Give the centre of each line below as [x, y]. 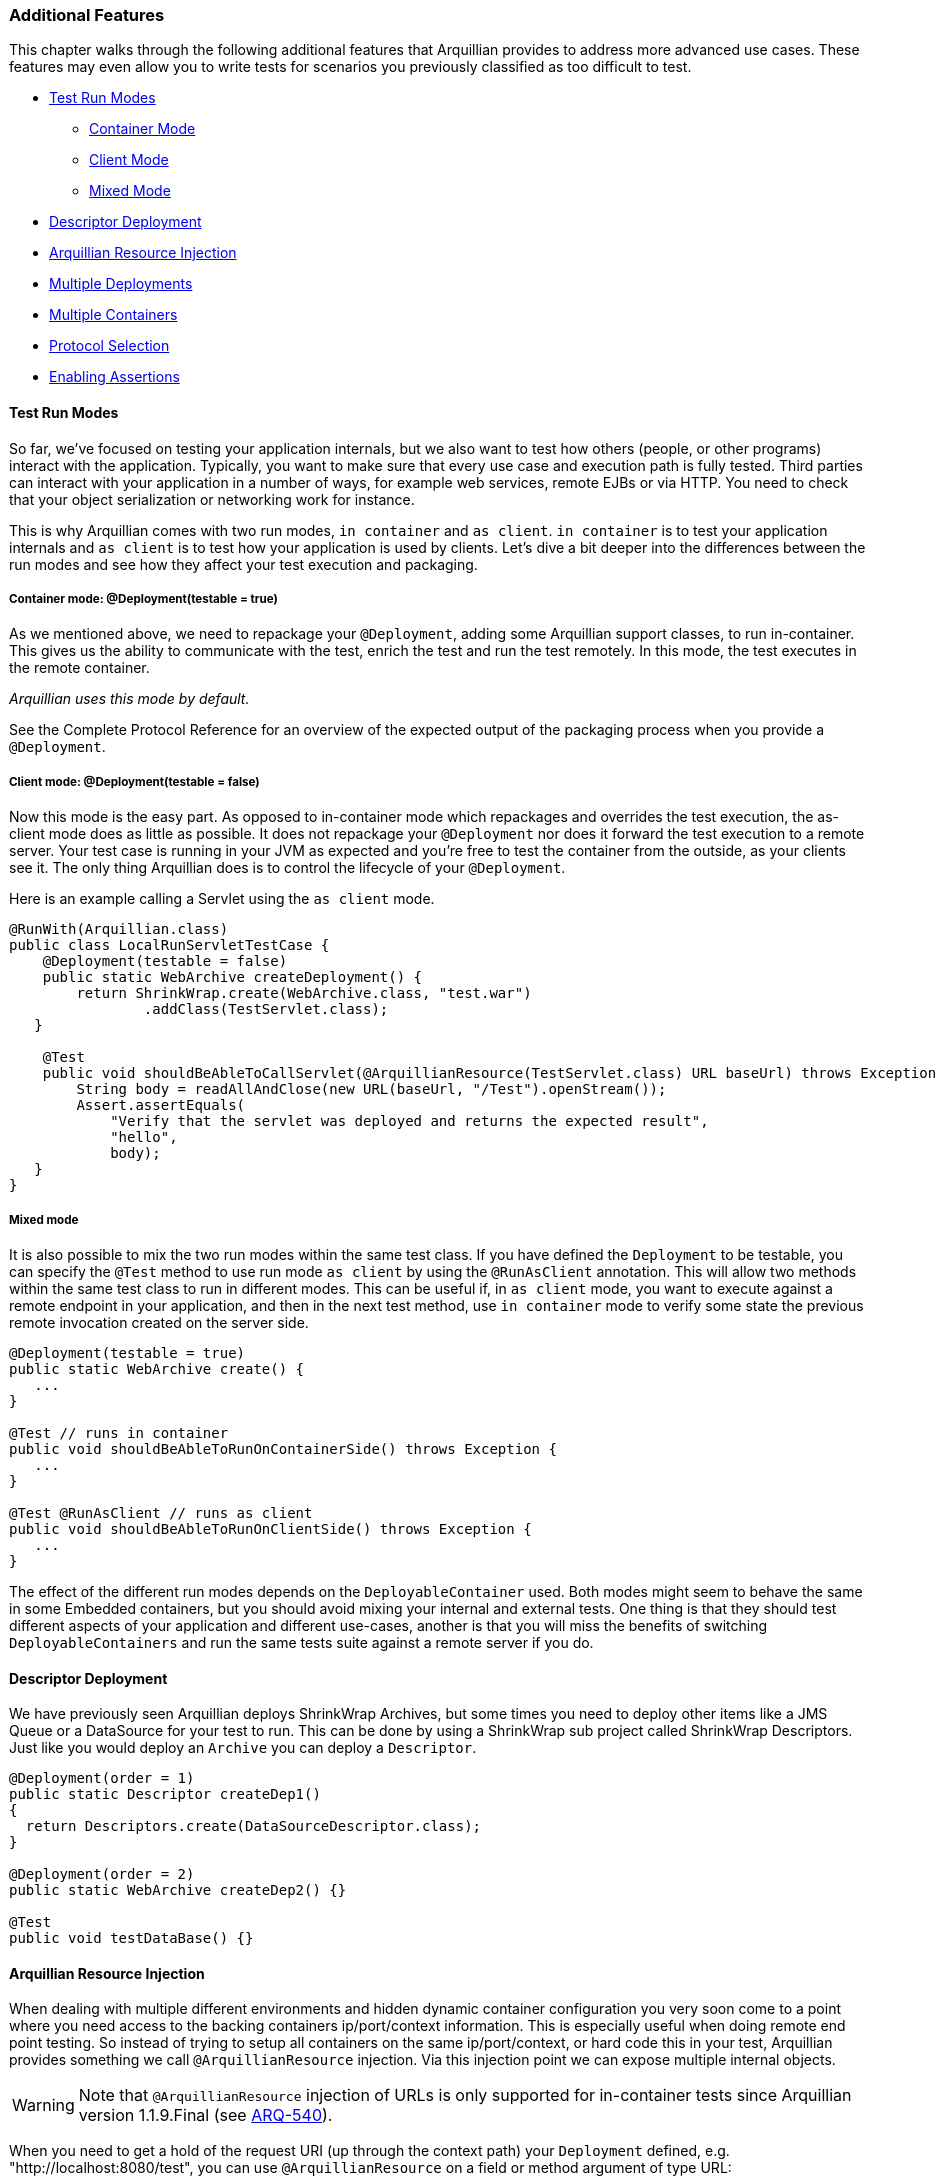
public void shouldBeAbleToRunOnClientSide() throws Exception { [270, 1528]
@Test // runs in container [119, 1432]
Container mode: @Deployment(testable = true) [143, 598]
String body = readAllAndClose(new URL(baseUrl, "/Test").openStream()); [371, 1089]
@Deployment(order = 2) [102, 1874]
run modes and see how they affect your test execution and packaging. [243, 564]
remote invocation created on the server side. [159, 1322]
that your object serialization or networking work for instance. [212, 499]
